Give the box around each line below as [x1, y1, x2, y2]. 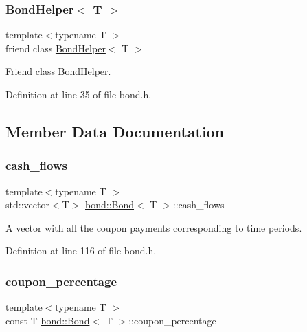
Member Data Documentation [5, 120, 225, 142]
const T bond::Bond [5, 313, 90, 327]
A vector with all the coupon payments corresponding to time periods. [5, 220, 302, 234]
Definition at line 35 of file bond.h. [5, 87, 152, 101]
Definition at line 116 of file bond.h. [5, 243, 157, 258]
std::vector [5, 197, 49, 212]
